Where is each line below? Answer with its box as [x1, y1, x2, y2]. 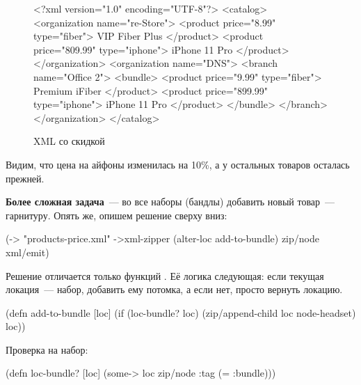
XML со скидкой [33, 134, 105, 148]
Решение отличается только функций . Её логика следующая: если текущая [6, 268, 324, 283]
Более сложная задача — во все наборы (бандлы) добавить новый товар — [6, 194, 335, 209]
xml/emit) [6, 244, 49, 259]
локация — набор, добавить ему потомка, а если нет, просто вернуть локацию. [6, 282, 343, 297]
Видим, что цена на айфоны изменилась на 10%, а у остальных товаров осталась [6, 157, 350, 171]
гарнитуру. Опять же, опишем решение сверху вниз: [6, 207, 227, 222]
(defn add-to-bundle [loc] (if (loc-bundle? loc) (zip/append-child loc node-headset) [6, 305, 356, 320]
